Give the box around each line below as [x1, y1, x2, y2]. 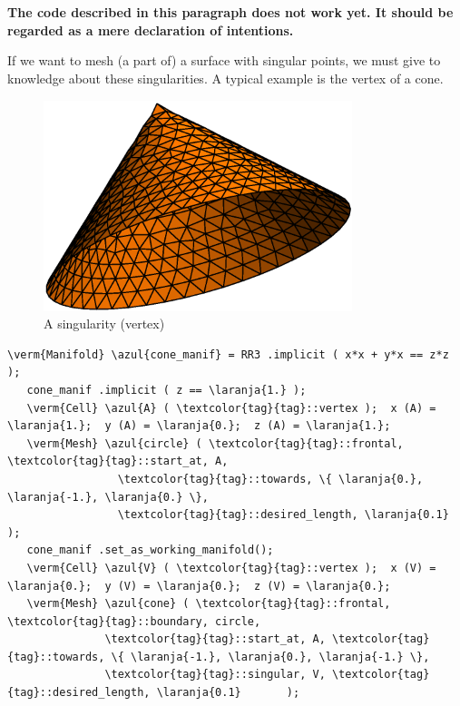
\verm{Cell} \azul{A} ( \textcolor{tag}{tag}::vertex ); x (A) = [26, 401, 436, 415]
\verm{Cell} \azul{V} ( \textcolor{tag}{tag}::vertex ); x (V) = [26, 561, 436, 574]
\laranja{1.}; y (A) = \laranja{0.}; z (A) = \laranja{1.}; [7, 419, 391, 433]
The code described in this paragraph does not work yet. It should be [7, 3, 454, 22]
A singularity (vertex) [44, 314, 165, 333]
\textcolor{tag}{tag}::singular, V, [104, 668, 326, 681]
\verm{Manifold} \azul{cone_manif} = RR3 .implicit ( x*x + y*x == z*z [7, 348, 449, 361]
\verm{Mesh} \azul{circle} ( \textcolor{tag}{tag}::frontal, [26, 436, 404, 450]
